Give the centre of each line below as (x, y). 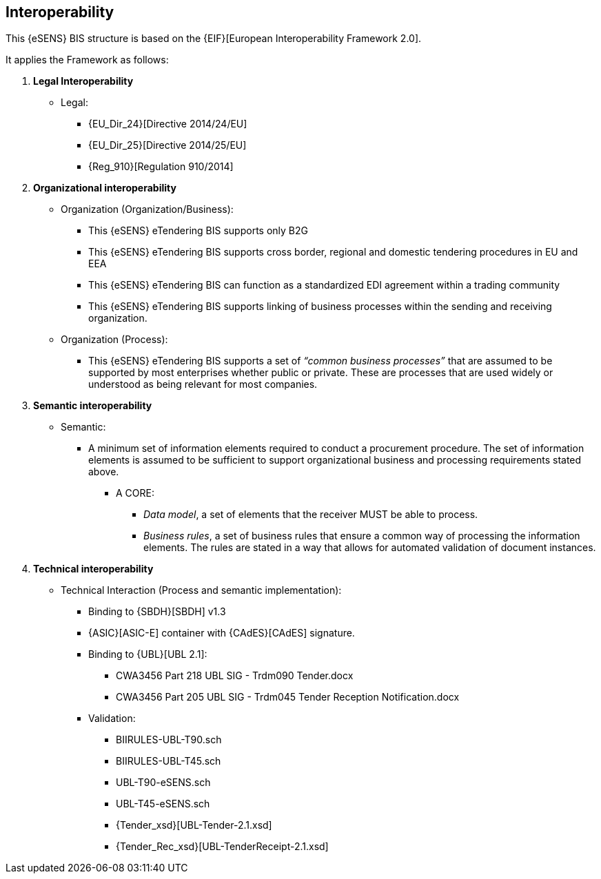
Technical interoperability (93, 569)
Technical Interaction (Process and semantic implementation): (201, 590)
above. (104, 472)
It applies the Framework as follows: (87, 60)
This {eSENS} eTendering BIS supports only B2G (198, 231)
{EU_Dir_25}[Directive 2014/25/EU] (167, 145)
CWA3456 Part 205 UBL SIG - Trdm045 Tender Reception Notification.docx (288, 697)
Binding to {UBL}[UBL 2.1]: (148, 654)
